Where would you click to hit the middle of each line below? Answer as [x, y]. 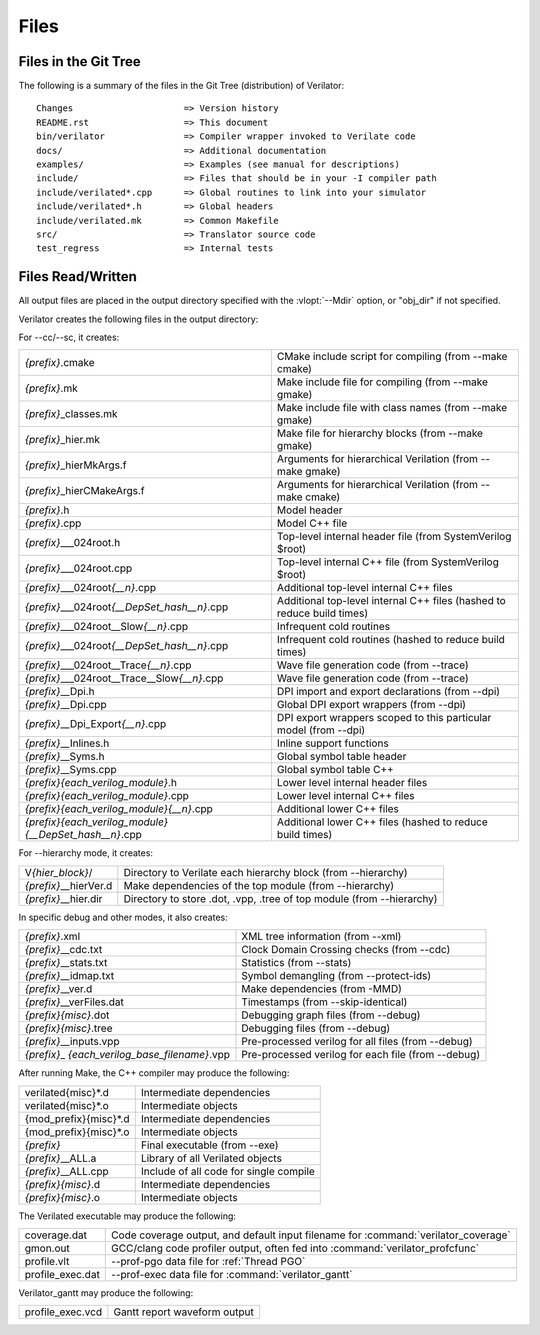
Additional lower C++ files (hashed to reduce [382, 822]
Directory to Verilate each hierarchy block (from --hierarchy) [266, 872]
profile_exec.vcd [63, 1312]
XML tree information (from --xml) [321, 937]
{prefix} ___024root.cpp [78, 568]
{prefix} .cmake [59, 363]
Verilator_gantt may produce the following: [106, 1293]
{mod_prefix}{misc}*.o [77, 1132]
